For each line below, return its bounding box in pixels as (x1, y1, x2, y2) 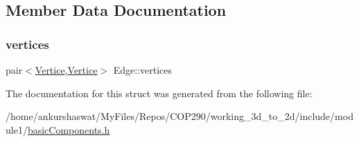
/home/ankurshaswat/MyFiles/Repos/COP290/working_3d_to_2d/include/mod (6, 109, 353, 123)
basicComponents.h (27, 122, 110, 136)
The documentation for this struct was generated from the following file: (6, 85, 313, 100)
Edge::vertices (113, 63, 172, 77)
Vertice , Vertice (35, 63, 98, 77)
